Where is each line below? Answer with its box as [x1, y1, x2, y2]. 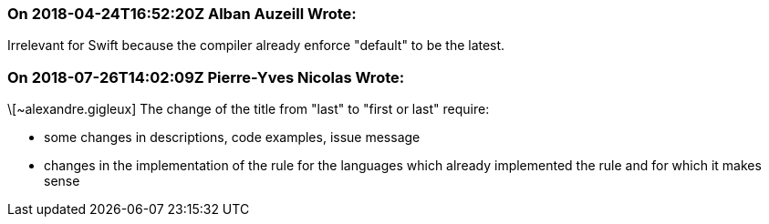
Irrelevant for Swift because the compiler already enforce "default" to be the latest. [7, 37, 505, 54]
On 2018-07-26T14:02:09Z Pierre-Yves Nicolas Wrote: [7, 67, 405, 87]
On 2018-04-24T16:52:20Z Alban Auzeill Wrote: [7, 5, 357, 23]
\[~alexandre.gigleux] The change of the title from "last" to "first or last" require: [7, 101, 490, 117]
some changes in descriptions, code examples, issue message [44, 129, 421, 146]
